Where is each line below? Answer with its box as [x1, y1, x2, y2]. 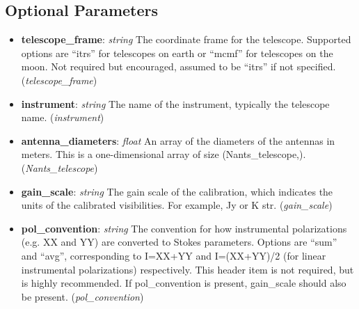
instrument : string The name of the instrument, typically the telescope [21, 96, 330, 111]
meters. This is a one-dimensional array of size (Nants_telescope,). [21, 147, 306, 161]
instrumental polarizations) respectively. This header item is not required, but [21, 262, 354, 276]
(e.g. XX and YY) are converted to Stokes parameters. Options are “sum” [21, 235, 337, 249]
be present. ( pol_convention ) [21, 289, 144, 303]
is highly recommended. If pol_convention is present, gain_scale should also [21, 276, 346, 290]
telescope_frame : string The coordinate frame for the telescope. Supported [21, 32, 351, 47]
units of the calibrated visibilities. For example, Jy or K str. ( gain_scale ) [21, 198, 333, 212]
